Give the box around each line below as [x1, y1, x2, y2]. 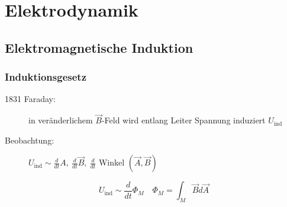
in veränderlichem [28, 114, 93, 126]
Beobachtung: [5, 133, 54, 146]
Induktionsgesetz [5, 69, 86, 84]
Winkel [98, 156, 125, 168]
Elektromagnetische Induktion [5, 38, 194, 56]
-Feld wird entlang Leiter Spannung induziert [101, 114, 266, 126]
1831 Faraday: [5, 93, 56, 105]
